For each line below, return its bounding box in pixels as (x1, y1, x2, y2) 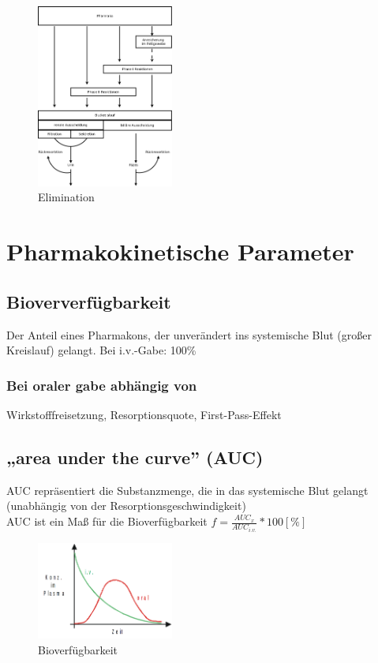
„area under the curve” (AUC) (6, 445, 264, 470)
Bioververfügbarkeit (6, 289, 171, 313)
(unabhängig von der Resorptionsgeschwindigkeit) (6, 497, 246, 514)
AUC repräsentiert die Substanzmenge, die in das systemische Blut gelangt (6, 481, 369, 498)
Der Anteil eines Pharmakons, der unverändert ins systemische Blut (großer (6, 326, 372, 343)
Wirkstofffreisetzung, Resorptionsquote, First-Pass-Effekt (6, 406, 282, 423)
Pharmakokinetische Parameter (6, 235, 354, 268)
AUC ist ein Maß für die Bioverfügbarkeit (6, 513, 208, 530)
